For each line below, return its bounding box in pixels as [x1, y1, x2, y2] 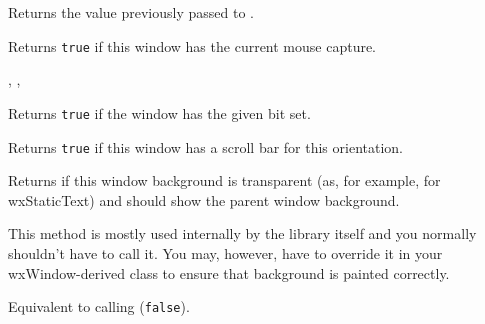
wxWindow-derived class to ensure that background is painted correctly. [8, 262, 450, 283]
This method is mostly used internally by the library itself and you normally [8, 223, 477, 244]
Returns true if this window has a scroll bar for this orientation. [8, 136, 403, 157]
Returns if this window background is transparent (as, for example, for [8, 170, 441, 191]
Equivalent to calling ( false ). [8, 296, 190, 317]
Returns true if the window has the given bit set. [8, 102, 311, 123]
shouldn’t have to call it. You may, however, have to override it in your [8, 242, 443, 263]
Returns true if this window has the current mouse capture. [8, 35, 377, 56]
